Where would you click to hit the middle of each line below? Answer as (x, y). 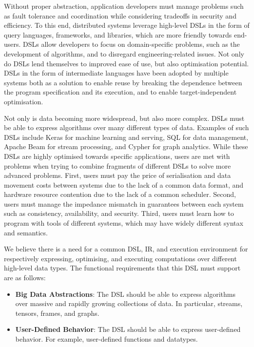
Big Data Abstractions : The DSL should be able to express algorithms (125, 294)
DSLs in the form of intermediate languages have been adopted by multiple (116, 73)
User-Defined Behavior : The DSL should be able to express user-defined (128, 329)
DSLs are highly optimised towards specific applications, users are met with (117, 156)
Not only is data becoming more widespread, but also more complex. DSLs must (124, 118)
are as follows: (25, 278)
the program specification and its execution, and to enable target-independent (120, 92)
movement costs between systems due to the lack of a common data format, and (124, 184)
